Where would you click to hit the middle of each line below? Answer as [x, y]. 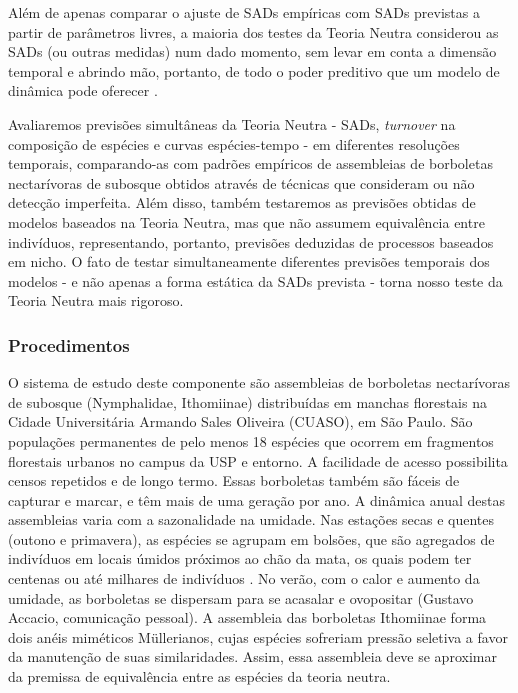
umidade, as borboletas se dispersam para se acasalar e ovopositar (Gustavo [241, 597]
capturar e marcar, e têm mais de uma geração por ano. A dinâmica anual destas [257, 499]
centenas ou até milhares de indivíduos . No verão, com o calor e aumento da [244, 578]
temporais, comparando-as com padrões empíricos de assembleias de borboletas [250, 163]
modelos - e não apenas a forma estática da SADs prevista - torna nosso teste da [255, 280]
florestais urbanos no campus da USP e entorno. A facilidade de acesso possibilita [258, 460]
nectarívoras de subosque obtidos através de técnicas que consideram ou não [241, 182]
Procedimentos [69, 344]
